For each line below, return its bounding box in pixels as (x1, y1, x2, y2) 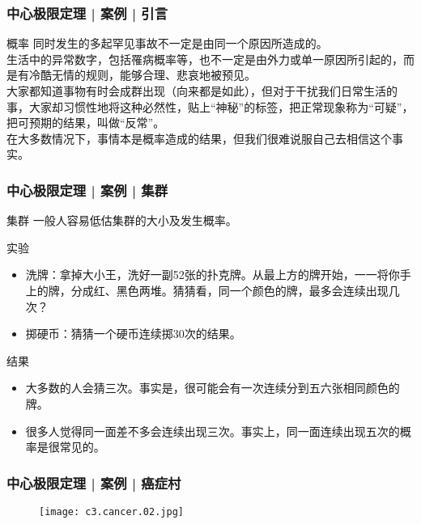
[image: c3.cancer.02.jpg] (39, 505, 184, 518)
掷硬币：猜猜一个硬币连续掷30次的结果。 (25, 325, 241, 342)
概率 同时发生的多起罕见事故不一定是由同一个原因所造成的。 (6, 35, 328, 52)
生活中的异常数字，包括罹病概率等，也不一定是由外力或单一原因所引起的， (6, 50, 403, 67)
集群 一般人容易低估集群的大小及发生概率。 (6, 212, 237, 229)
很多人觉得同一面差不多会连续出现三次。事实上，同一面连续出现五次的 (25, 422, 400, 439)
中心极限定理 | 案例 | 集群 (6, 180, 168, 200)
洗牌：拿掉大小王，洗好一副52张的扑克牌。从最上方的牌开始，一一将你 (25, 266, 400, 283)
